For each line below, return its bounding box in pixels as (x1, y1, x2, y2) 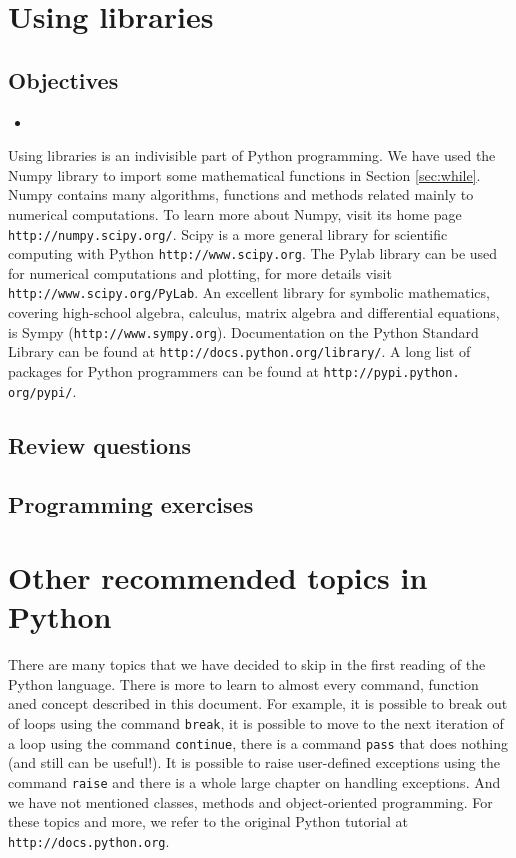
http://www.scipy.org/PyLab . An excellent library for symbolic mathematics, (8, 282, 490, 303)
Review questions (8, 429, 192, 460)
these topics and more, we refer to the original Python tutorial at (8, 811, 408, 832)
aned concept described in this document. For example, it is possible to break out (8, 693, 508, 714)
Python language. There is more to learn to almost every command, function (8, 673, 479, 694)
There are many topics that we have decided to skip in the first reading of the (8, 654, 486, 675)
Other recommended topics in (8, 557, 428, 598)
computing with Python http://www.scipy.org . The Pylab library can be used (8, 243, 498, 264)
